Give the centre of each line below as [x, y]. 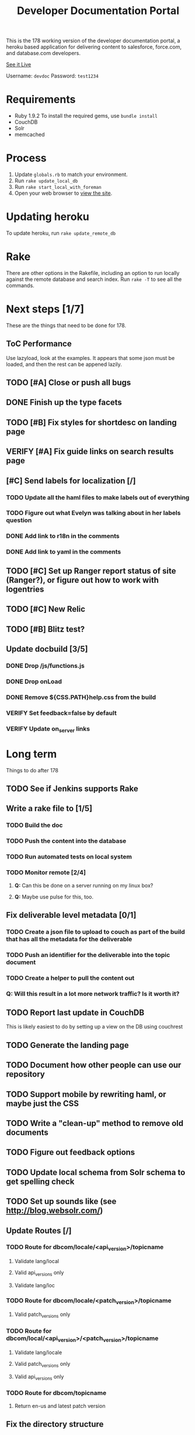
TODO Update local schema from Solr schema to [96, 1172]
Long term [32, 754]
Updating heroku [48, 217]
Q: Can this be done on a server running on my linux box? [84, 885]
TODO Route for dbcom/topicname [56, 1393]
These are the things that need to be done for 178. [66, 325]
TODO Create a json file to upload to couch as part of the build [95, 932]
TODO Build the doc [34, 825]
